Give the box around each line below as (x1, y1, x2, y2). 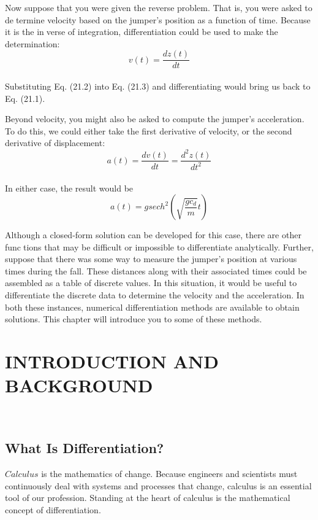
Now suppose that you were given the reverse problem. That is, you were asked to (5, 1, 312, 14)
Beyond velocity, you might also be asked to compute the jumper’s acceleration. (5, 112, 305, 125)
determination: (5, 37, 60, 50)
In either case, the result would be (5, 181, 134, 194)
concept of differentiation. (5, 503, 101, 516)
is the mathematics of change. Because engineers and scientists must (41, 467, 298, 479)
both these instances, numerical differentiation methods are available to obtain (5, 300, 300, 313)
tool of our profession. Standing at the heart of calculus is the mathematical (5, 491, 290, 504)
